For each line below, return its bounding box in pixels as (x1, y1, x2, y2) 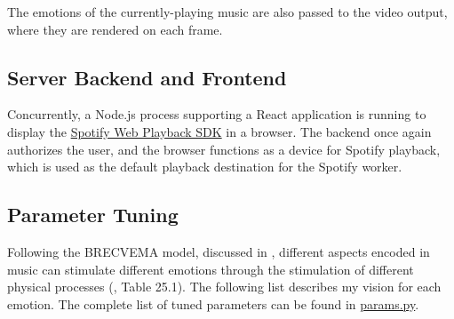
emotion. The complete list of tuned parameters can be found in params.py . (7, 294, 419, 313)
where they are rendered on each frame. (7, 20, 223, 38)
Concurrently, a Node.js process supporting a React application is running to (7, 105, 426, 124)
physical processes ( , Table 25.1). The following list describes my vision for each (7, 277, 442, 296)
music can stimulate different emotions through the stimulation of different (7, 259, 414, 278)
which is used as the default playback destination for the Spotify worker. (7, 157, 402, 176)
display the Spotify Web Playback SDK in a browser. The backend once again (7, 122, 432, 140)
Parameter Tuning (7, 201, 179, 228)
